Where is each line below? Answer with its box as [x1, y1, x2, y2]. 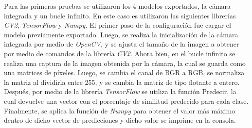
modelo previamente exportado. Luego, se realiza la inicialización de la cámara [4, 29, 238, 39]
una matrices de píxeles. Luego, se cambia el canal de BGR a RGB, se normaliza [4, 67, 245, 78]
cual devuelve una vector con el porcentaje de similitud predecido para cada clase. [4, 96, 249, 106]
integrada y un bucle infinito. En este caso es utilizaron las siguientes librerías [4, 10, 236, 20]
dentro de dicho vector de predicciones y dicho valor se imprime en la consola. [4, 115, 236, 125]
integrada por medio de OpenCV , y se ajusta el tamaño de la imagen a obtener [4, 39, 239, 49]
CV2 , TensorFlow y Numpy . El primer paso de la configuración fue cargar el [4, 20, 231, 30]
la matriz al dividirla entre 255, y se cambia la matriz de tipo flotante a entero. [4, 77, 240, 87]
